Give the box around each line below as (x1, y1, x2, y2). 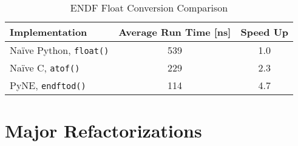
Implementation (10, 25, 87, 39)
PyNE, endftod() (10, 78, 86, 92)
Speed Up (240, 25, 289, 39)
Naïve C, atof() (10, 61, 80, 75)
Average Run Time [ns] (118, 25, 231, 39)
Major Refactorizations (5, 118, 202, 143)
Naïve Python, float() (10, 43, 109, 57)
